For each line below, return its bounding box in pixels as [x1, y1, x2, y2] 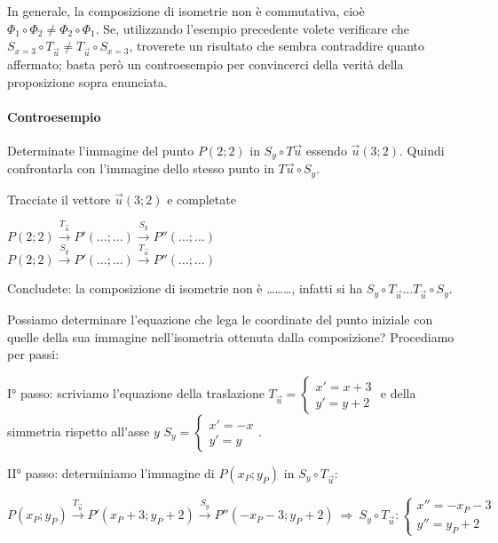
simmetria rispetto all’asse [7, 422, 150, 441]
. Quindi [399, 140, 445, 159]
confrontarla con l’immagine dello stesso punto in [7, 159, 274, 178]
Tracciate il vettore [7, 189, 111, 208]
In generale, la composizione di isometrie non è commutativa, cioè [7, 2, 365, 20]
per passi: [7, 345, 59, 363]
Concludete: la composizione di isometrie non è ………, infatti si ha [7, 279, 363, 298]
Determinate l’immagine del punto [7, 140, 194, 159]
